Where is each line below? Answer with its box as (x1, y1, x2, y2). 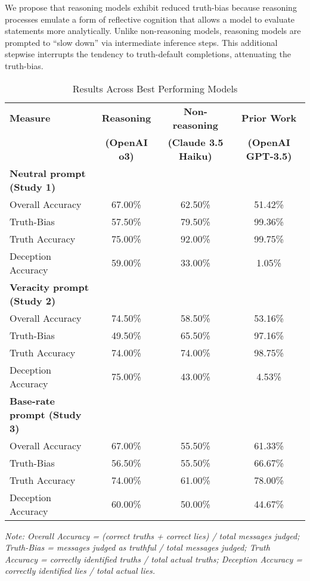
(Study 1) (10, 179, 56, 194)
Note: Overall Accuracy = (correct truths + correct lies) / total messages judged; (5, 529, 300, 542)
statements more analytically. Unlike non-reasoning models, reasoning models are (5, 24, 301, 37)
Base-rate (10, 393, 55, 408)
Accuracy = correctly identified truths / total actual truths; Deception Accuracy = (5, 552, 303, 565)
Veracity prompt (10, 279, 89, 294)
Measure (10, 111, 51, 125)
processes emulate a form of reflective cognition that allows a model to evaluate (5, 13, 295, 25)
